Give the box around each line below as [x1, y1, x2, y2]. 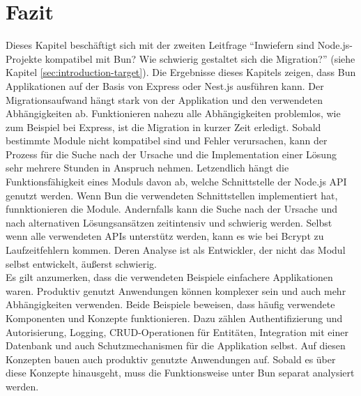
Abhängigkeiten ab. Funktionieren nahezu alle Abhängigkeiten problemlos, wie [6, 106, 341, 121]
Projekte [6, 51, 42, 66]
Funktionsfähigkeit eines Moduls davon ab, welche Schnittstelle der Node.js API [6, 174, 347, 189]
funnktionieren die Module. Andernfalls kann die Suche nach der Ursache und [6, 201, 337, 216]
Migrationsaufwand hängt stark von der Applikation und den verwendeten [6, 92, 323, 107]
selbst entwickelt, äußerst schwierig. [6, 256, 157, 271]
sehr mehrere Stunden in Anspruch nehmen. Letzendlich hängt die [6, 160, 289, 175]
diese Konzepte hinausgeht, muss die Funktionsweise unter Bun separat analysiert [6, 365, 355, 380]
